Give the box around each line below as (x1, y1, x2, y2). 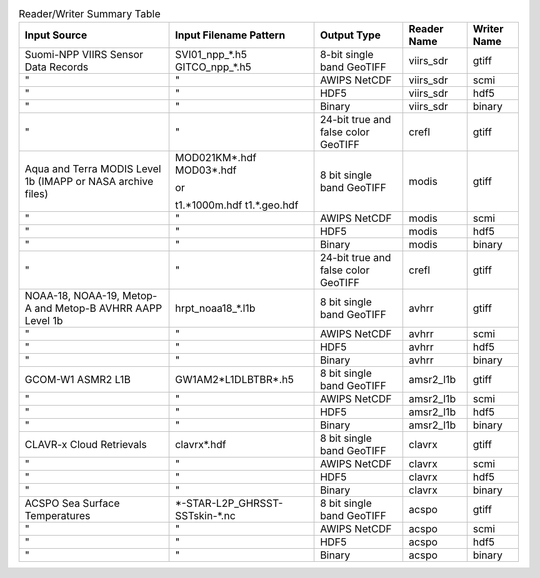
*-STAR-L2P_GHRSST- (175, 496, 284, 510)
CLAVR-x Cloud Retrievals (24, 438, 147, 452)
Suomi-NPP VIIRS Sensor (24, 48, 144, 62)
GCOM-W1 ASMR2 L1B (24, 373, 131, 387)
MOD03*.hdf (175, 163, 237, 177)
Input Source (24, 28, 88, 42)
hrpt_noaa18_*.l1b (175, 301, 256, 315)
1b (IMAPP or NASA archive (24, 175, 154, 189)
